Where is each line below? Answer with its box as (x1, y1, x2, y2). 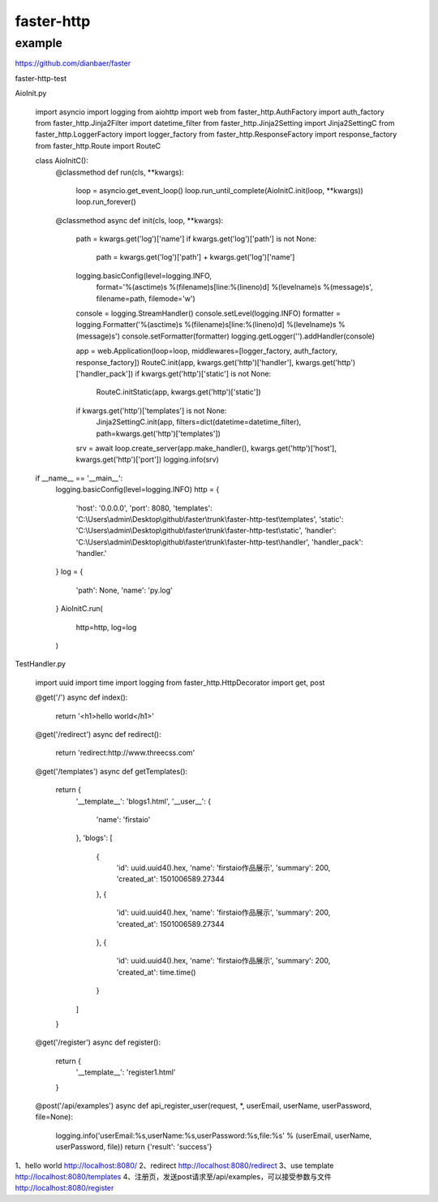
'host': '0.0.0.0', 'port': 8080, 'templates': (75, 503, 213, 513)
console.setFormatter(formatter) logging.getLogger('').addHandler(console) (122, 331, 376, 341)
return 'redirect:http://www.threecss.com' (55, 747, 195, 758)
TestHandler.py (15, 659, 67, 669)
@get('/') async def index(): (35, 692, 128, 702)
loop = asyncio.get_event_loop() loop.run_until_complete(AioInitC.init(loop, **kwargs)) (75, 185, 364, 195)
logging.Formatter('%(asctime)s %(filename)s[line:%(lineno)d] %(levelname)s (75, 320, 337, 330)
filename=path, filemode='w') (96, 293, 196, 304)
